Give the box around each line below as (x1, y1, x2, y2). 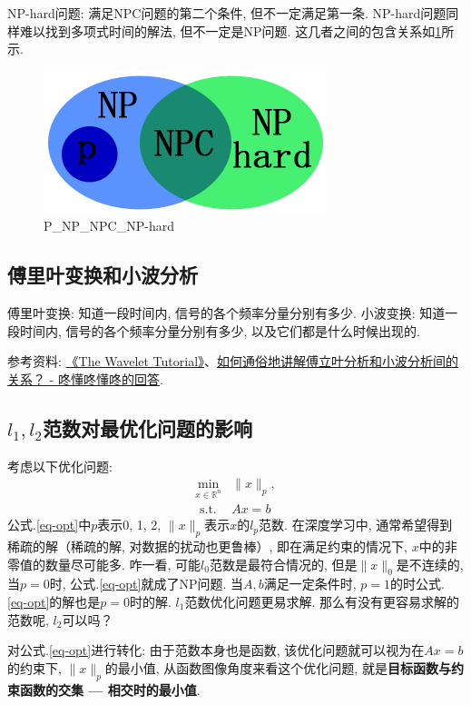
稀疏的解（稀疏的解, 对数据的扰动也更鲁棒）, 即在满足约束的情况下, (7, 536, 407, 555)
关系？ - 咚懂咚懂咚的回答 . (7, 369, 163, 388)
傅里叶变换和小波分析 (7, 261, 198, 289)
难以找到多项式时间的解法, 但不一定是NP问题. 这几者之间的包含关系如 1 (19, 21, 442, 40)
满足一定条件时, (263, 574, 357, 593)
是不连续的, (396, 554, 464, 573)
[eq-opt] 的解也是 (7, 591, 101, 611)
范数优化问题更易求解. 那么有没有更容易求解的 (184, 591, 459, 611)
